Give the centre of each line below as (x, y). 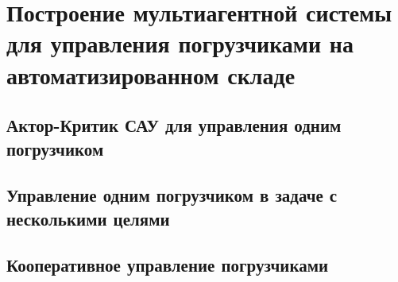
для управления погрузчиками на (180, 43)
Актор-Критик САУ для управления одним (174, 125)
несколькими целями (88, 218)
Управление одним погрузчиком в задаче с (172, 195)
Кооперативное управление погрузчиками (168, 265)
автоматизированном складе (151, 74)
